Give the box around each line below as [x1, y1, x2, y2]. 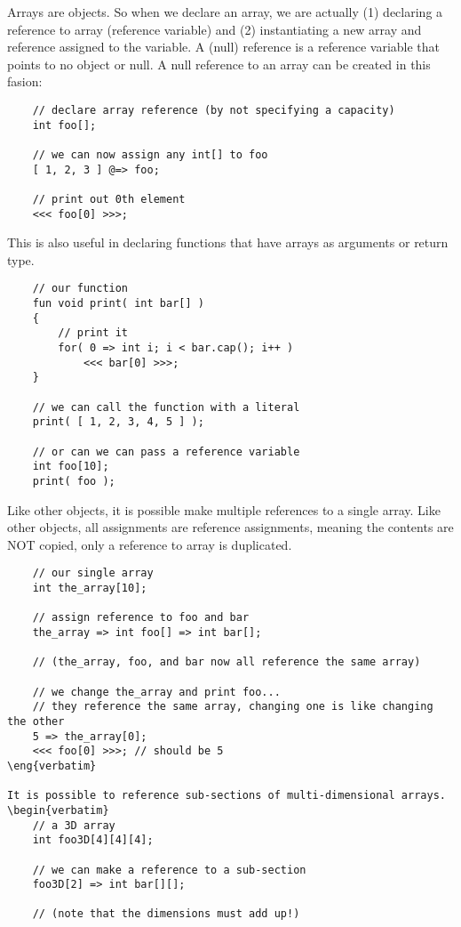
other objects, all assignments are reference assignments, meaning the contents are [7, 518, 454, 536]
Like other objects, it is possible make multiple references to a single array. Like [7, 500, 441, 519]
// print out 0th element [32, 192, 186, 206]
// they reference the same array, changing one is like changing [32, 700, 433, 713]
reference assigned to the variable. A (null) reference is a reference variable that [7, 37, 441, 56]
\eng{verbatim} [7, 759, 97, 772]
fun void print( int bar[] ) [32, 297, 204, 310]
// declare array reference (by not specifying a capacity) [32, 103, 395, 117]
